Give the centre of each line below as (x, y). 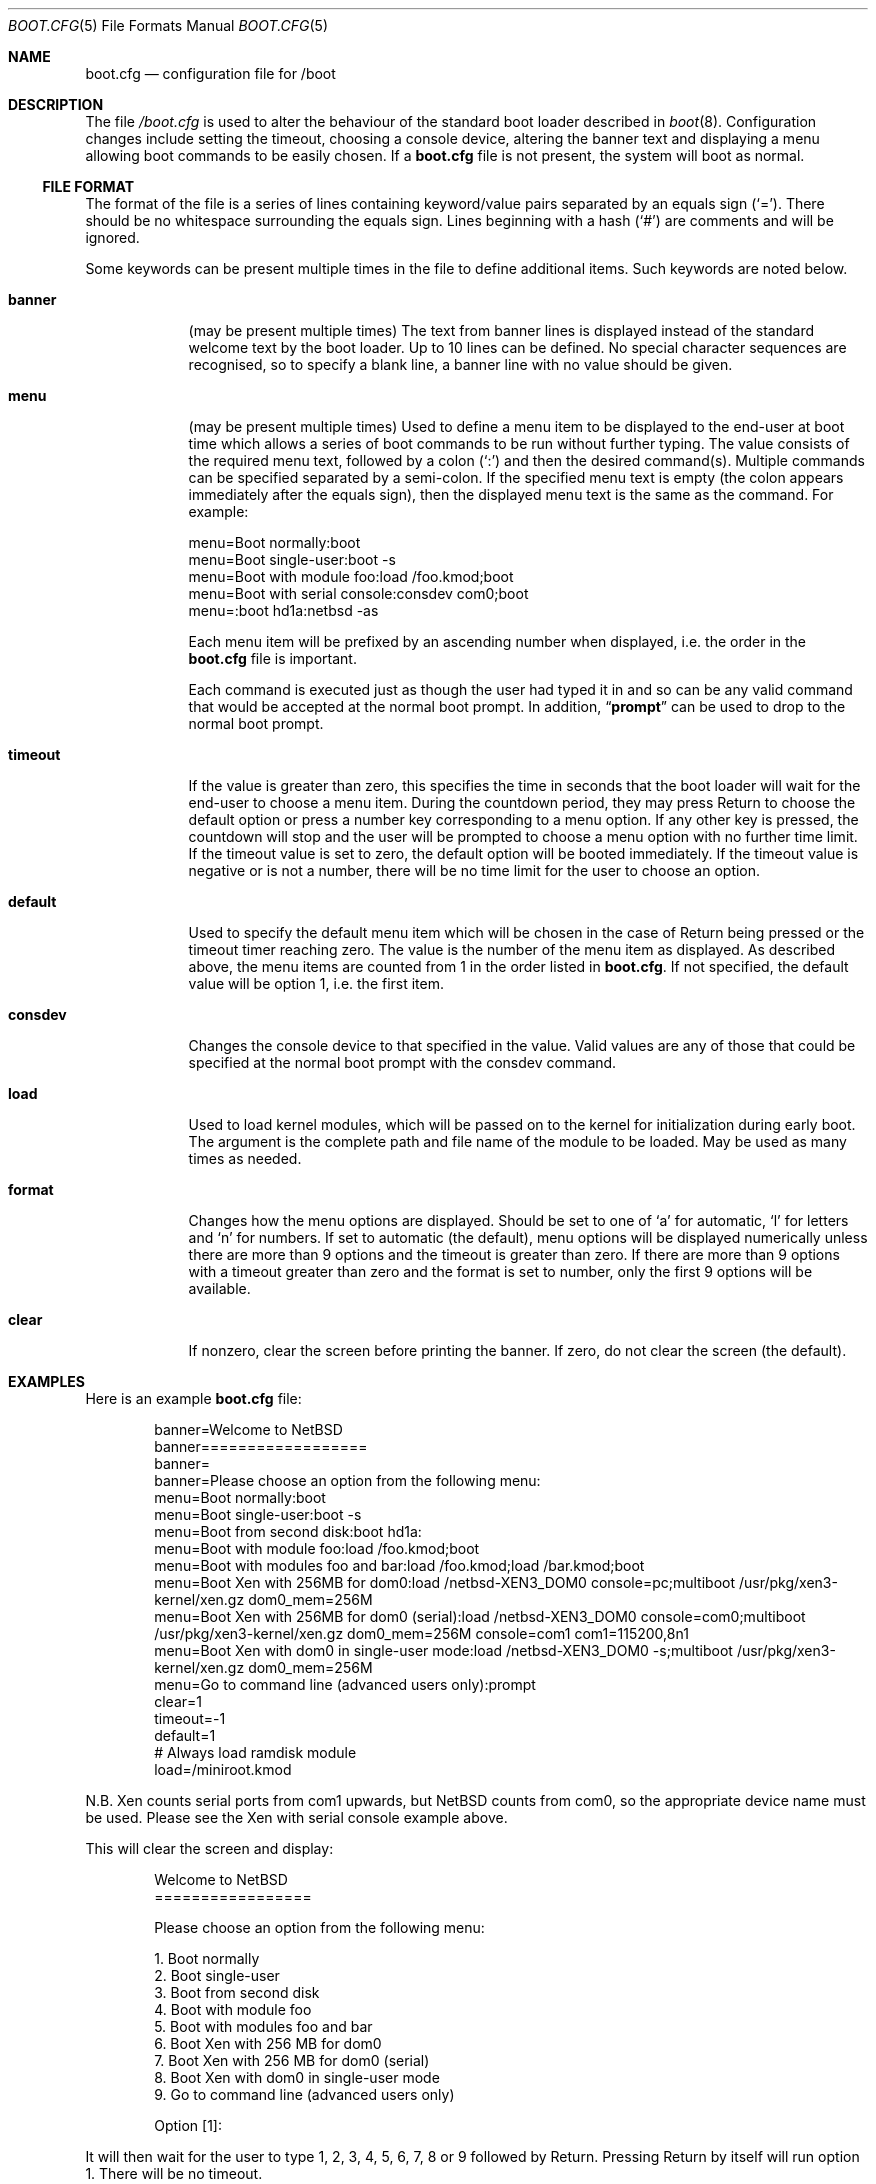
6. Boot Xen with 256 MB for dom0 (268, 2043)
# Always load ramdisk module (255, 1752)
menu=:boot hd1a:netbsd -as (283, 610)
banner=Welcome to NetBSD (248, 1429)
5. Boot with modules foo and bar (263, 2026)
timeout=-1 (190, 1718)
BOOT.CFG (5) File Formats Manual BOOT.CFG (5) (168, 25)
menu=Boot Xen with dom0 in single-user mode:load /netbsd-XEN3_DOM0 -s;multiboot (443, 1650)
